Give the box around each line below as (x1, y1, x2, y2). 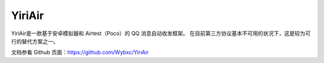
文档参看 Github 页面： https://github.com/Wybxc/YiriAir (11, 49, 149, 56)
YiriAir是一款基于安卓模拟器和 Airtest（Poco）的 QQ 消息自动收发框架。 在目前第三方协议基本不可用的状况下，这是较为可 (11, 30, 311, 37)
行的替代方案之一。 (11, 37, 59, 45)
